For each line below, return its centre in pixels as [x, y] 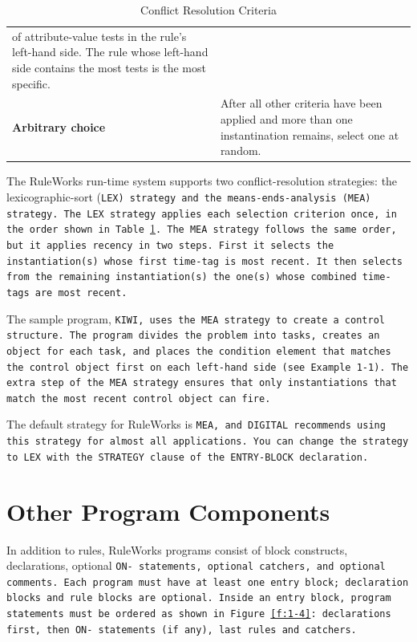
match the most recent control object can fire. [139, 398]
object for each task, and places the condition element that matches [199, 351]
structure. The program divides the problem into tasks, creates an [193, 336]
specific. [31, 83]
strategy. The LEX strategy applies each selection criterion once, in [202, 214]
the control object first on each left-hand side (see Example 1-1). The [208, 367]
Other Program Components [168, 511]
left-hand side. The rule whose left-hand [110, 52]
